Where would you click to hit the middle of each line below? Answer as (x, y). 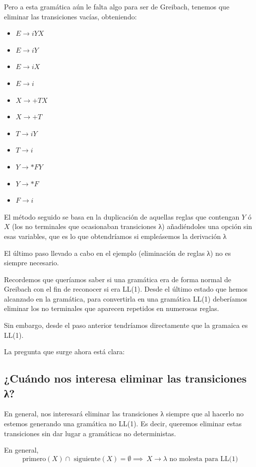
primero (34, 459)
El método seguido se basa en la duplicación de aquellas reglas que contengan (122, 216)
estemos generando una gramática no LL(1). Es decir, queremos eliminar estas (123, 424)
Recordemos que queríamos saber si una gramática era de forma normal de (118, 279)
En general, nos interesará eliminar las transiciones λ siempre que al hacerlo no (124, 414)
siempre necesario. (32, 263)
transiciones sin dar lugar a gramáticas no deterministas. (90, 433)
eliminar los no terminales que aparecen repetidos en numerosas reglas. (112, 308)
